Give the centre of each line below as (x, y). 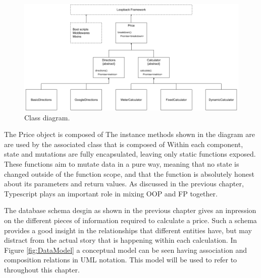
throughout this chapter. (42, 269)
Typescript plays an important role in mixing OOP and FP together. (111, 193)
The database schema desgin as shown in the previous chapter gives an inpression (130, 210)
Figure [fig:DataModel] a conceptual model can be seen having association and (125, 250)
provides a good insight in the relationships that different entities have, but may (128, 230)
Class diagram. (47, 117)
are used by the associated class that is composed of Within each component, (124, 144)
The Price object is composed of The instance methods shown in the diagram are (129, 134)
